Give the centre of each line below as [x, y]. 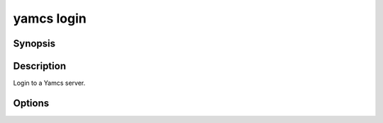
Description [40, 66]
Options [31, 103]
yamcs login [50, 18]
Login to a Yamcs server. [49, 83]
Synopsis [34, 43]
